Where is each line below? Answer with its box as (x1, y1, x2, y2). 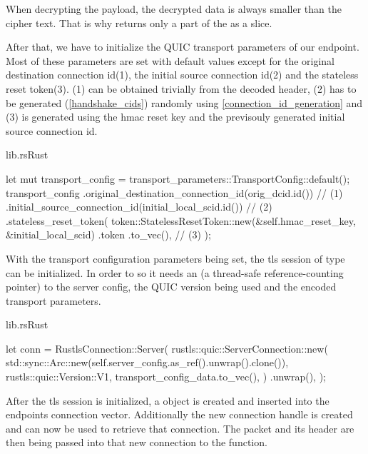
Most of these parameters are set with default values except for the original (6, 53, 334, 68)
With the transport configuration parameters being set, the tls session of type (6, 251, 345, 266)
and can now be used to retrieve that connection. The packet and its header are (6, 420, 354, 435)
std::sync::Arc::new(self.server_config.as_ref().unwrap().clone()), (6, 355, 289, 370)
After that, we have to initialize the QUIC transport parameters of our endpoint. (6, 39, 359, 54)
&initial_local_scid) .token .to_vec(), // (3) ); (6, 227, 211, 242)
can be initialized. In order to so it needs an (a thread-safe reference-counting (6, 265, 344, 280)
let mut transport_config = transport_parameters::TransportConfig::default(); (6, 171, 350, 186)
